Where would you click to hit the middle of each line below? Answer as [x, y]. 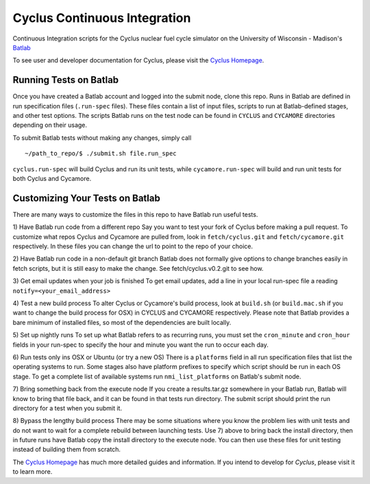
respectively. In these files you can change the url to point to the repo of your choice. [133, 246]
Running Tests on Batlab [66, 80]
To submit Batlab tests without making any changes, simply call [102, 138]
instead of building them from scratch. [67, 450]
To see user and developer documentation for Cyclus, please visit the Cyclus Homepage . [138, 60]
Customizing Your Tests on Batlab [86, 198]
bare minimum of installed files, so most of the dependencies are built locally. [122, 322]
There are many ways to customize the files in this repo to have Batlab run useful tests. [135, 214]
